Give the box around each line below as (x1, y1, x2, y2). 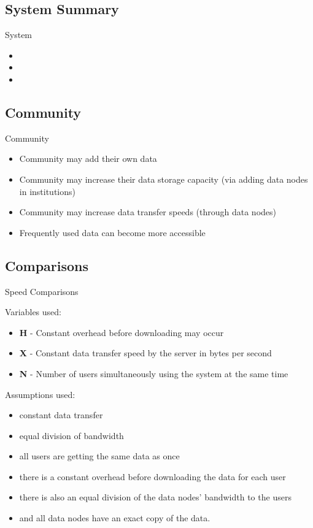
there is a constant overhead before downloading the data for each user (19, 470, 286, 483)
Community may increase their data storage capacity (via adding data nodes (19, 172, 308, 185)
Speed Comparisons (5, 285, 79, 297)
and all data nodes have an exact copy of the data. (19, 511, 211, 524)
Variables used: (5, 305, 61, 318)
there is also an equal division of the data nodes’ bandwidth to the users (19, 491, 292, 503)
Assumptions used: (5, 388, 75, 400)
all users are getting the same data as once (19, 450, 180, 462)
